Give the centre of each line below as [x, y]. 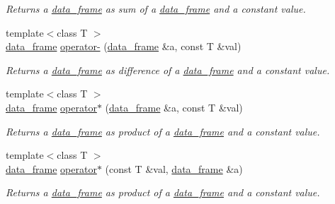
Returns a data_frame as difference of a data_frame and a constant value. [168, 70]
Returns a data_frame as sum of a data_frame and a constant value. [156, 8]
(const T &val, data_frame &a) [174, 168]
